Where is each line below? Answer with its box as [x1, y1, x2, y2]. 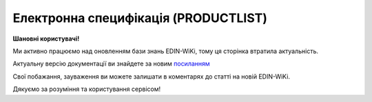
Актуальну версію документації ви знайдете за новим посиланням [12, 59, 210, 68]
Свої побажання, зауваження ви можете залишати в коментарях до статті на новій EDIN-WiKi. [12, 72, 291, 81]
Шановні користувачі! [12, 34, 80, 43]
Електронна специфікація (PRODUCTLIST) [12, 10, 268, 25]
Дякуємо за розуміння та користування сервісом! [12, 85, 161, 93]
